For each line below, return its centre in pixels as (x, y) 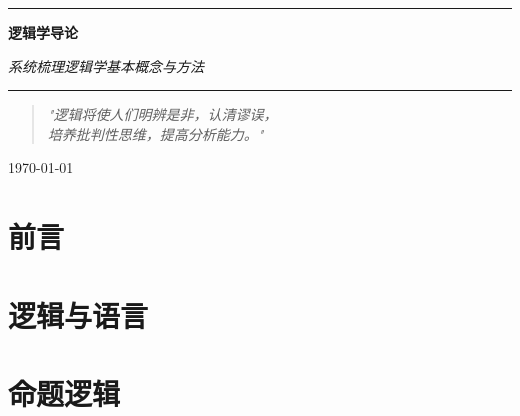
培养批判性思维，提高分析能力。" (155, 133)
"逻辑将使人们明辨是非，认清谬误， (162, 114)
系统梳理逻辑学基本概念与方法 (106, 65)
